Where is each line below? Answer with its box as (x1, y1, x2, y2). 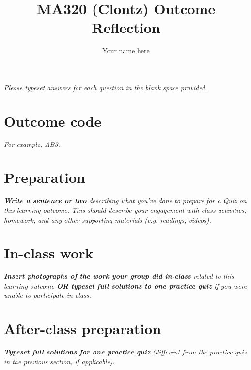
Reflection (92, 17, 160, 37)
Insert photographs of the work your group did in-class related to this (4, 271, 234, 281)
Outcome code (4, 111, 102, 130)
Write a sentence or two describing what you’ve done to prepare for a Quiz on (4, 195, 247, 206)
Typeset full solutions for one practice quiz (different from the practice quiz (4, 347, 247, 357)
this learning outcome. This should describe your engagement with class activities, (4, 205, 247, 215)
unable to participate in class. (4, 290, 91, 300)
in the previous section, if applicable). (4, 356, 115, 366)
